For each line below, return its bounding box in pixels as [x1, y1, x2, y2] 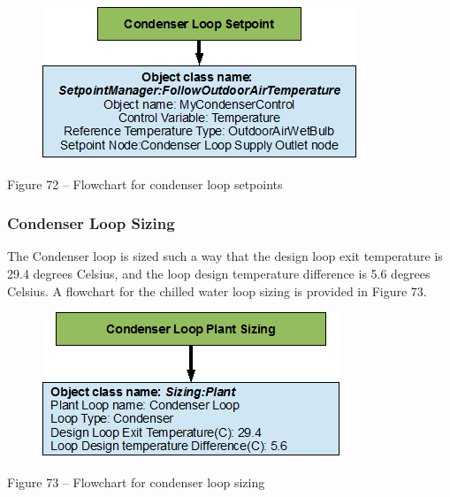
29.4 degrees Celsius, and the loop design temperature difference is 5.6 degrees [7, 264, 431, 282]
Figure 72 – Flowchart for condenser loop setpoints [7, 174, 283, 193]
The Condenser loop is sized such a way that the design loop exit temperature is [7, 247, 443, 265]
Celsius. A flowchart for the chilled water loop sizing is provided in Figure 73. [7, 281, 427, 300]
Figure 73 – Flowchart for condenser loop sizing [7, 472, 265, 491]
